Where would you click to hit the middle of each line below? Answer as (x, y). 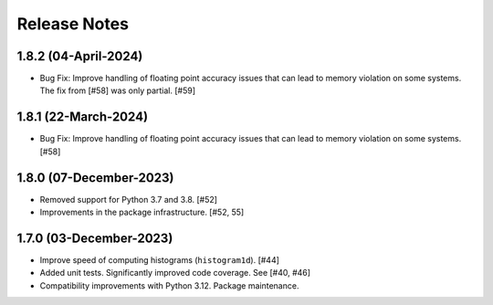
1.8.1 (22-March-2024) (83, 117)
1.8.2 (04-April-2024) (80, 56)
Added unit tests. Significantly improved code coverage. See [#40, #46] (175, 273)
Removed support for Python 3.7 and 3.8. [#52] (129, 199)
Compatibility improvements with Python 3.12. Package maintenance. (169, 285)
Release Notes (73, 24)
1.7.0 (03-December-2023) (95, 238)
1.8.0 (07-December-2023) (95, 178)
